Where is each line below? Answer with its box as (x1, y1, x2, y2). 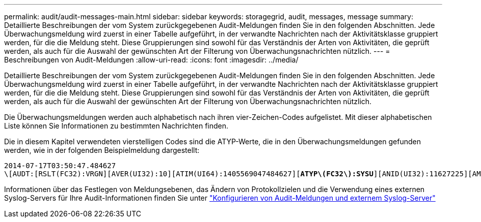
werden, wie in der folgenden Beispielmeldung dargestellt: (4, 146, 200, 154)
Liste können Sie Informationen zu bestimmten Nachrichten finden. (4, 121, 229, 130)
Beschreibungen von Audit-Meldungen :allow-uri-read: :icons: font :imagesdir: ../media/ (4, 55, 299, 64)
